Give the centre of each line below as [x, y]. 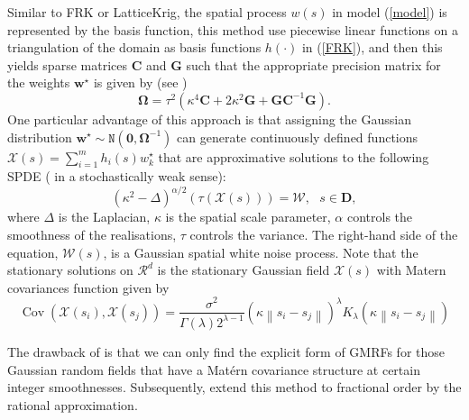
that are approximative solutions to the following [294, 156]
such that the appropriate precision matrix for [313, 64]
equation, [33, 252]
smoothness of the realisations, [92, 235]
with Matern [411, 270]
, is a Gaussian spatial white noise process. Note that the [261, 252]
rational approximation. [73, 404]
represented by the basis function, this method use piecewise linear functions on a [233, 29]
